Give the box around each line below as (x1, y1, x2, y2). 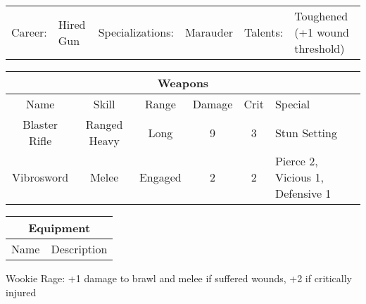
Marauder (184, 24, 234, 40)
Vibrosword (12, 169, 69, 185)
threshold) (294, 40, 345, 56)
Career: (11, 24, 47, 40)
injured (6, 284, 37, 299)
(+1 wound (294, 24, 350, 40)
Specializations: (98, 24, 174, 40)
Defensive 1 (274, 185, 332, 201)
